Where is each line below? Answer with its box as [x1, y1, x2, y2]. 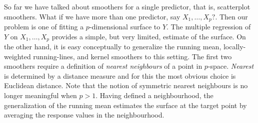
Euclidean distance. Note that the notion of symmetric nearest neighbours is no [4, 80, 248, 91]
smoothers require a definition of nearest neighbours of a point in [4, 61, 202, 71]
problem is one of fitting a [4, 21, 84, 32]
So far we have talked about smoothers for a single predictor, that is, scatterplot [4, 1, 250, 11]
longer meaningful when [4, 90, 77, 101]
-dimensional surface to [89, 21, 160, 32]
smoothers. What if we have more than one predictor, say [4, 11, 180, 21]
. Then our [215, 11, 248, 21]
